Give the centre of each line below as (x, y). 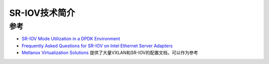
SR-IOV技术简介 (42, 13)
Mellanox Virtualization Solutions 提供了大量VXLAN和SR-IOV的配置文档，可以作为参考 (110, 53)
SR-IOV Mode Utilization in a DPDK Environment (71, 39)
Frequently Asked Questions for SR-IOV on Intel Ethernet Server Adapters (97, 46)
